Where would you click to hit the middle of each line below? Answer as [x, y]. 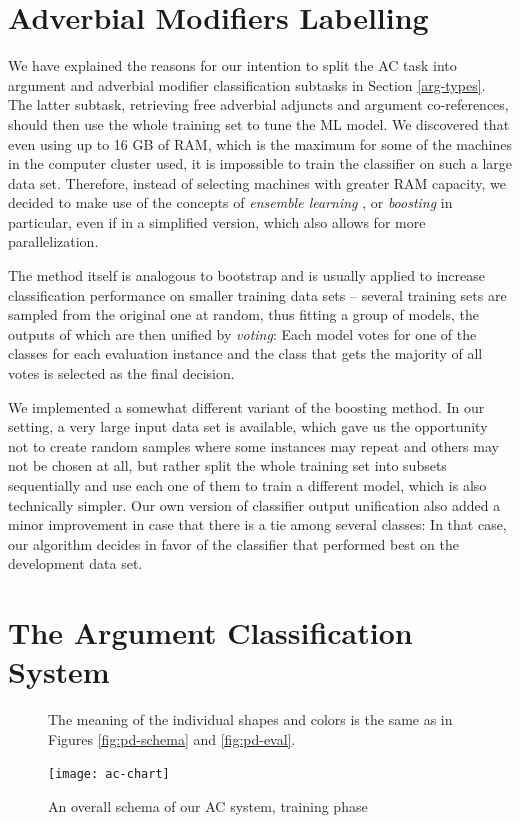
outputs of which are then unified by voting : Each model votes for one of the [242, 333]
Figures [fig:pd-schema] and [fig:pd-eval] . [172, 738]
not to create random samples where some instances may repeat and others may [253, 445]
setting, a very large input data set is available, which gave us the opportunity [248, 426]
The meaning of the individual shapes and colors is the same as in [250, 719]
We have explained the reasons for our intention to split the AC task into [232, 65]
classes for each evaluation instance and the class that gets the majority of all [245, 353]
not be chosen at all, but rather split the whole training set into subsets [227, 465]
